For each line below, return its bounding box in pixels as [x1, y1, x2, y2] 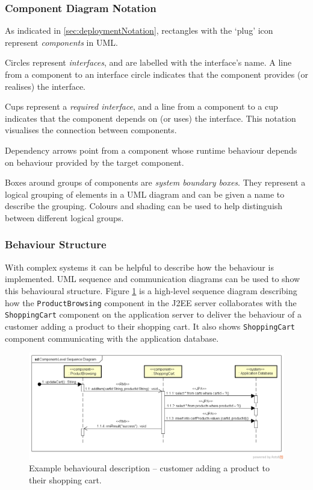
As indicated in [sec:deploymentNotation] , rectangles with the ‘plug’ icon [5, 24, 273, 37]
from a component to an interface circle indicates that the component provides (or [5, 68, 308, 80]
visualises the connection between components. [5, 124, 177, 136]
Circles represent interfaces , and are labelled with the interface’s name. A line [5, 56, 292, 69]
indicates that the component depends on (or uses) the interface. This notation [5, 112, 296, 124]
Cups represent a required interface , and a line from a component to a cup [5, 100, 278, 113]
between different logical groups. [5, 211, 124, 224]
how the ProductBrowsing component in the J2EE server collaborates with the [5, 296, 297, 309]
